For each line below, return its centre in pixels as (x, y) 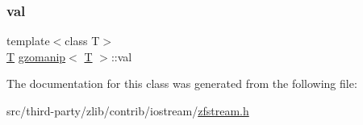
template (28, 41)
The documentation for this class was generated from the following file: (182, 83)
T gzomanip (36, 56)
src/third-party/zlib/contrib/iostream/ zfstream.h (128, 110)
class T (82, 41)
